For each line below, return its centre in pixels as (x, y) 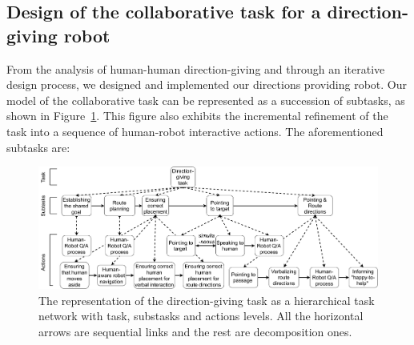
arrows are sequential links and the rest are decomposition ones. (195, 331)
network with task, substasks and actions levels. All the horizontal (201, 316)
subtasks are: (38, 147)
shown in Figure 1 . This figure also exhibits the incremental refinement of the (197, 116)
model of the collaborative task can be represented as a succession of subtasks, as (206, 100)
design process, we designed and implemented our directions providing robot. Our (207, 84)
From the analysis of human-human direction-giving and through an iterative (196, 68)
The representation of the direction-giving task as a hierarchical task (207, 300)
